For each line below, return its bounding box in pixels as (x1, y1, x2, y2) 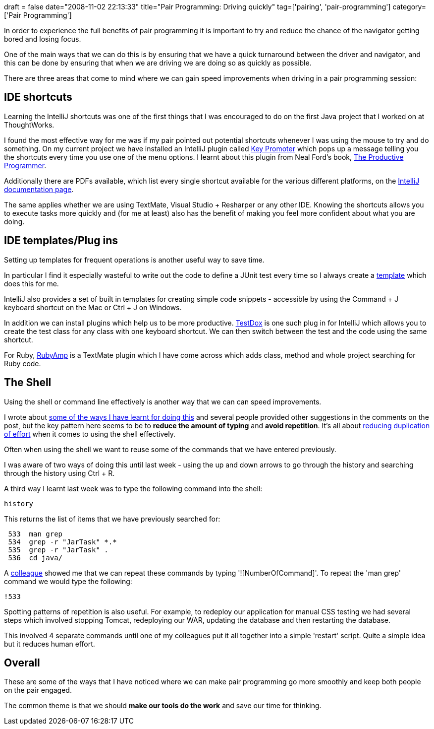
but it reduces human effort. (4, 639, 95, 648)
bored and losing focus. (4, 35, 81, 43)
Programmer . (4, 161, 47, 170)
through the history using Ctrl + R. (4, 468, 115, 477)
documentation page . (4, 185, 74, 194)
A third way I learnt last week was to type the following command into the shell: (4, 484, 263, 493)
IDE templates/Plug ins (4, 234, 118, 247)
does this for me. (4, 279, 59, 288)
